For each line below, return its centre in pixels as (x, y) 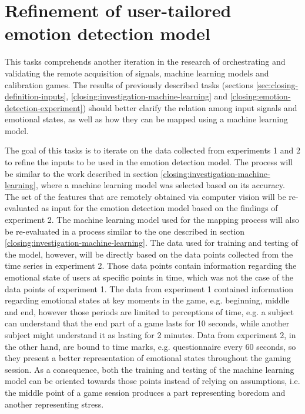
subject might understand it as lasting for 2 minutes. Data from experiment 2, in (150, 334)
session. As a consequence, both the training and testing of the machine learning (150, 369)
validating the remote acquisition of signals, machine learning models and (137, 73)
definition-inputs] (36, 96)
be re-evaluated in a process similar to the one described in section (125, 231)
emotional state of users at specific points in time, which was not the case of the (149, 277)
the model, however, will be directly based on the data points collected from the (149, 254)
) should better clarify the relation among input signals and (190, 107)
